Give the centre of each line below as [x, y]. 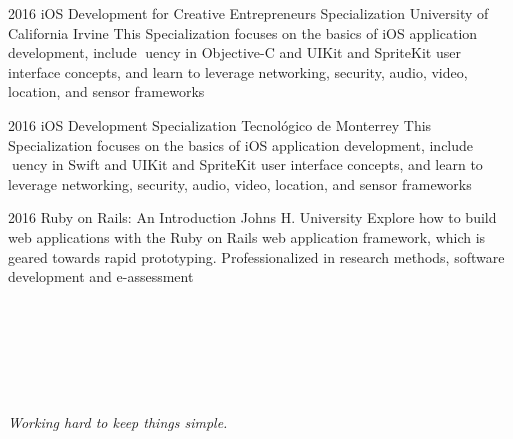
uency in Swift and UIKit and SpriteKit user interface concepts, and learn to [245, 164]
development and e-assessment [101, 276]
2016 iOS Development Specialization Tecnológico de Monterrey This [220, 124]
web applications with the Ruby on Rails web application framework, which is [247, 236]
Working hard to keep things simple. [118, 421]
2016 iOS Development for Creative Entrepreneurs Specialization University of [248, 13]
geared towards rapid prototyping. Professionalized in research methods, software [256, 256]
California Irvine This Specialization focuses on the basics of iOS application [243, 32]
